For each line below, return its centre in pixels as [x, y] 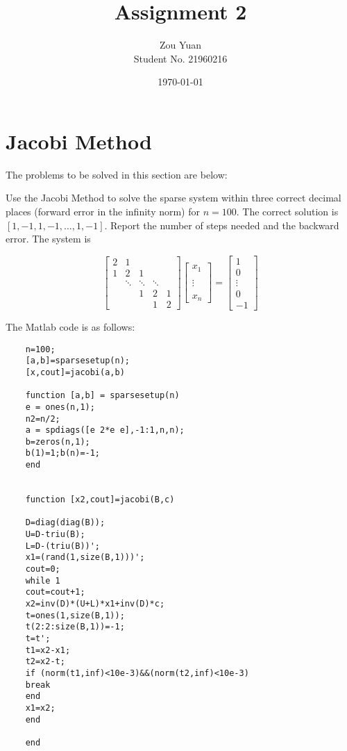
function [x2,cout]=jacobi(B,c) [100, 500]
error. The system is [48, 239]
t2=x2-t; [45, 662]
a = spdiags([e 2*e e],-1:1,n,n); [105, 430]
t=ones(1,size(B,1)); [75, 615]
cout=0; [43, 569]
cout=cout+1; [55, 592]
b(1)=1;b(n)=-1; [63, 453]
